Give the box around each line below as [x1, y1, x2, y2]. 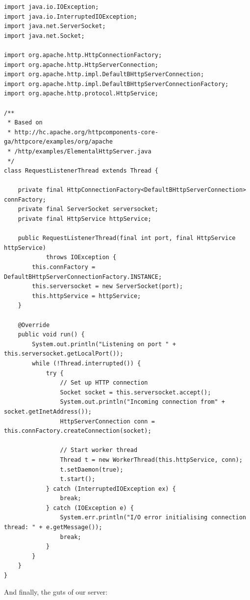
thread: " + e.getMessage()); [4, 524, 102, 531]
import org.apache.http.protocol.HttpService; [4, 90, 158, 97]
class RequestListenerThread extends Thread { [4, 167, 158, 175]
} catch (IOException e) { [46, 504, 134, 511]
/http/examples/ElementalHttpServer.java [14, 148, 151, 155]
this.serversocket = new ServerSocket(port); [32, 283, 183, 290]
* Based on [7, 119, 43, 126]
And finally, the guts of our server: [4, 586, 108, 597]
